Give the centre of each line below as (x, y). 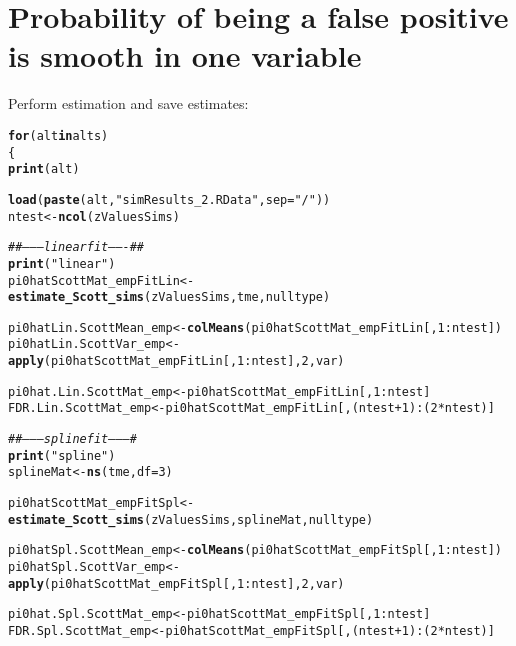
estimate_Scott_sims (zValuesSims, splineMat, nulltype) (191, 519)
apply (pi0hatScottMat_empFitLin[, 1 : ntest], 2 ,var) (176, 361)
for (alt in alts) (58, 135)
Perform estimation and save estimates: (128, 103)
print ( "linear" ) (62, 263)
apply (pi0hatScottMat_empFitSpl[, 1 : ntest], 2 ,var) (176, 583)
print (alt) (44, 169)
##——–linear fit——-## (76, 247)
